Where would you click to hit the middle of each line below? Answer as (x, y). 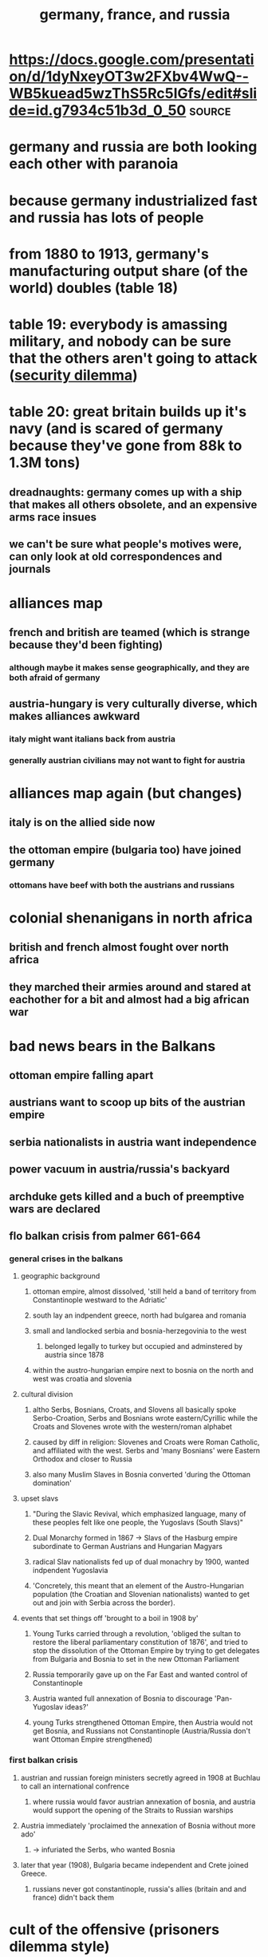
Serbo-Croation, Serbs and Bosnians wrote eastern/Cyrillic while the (145, 1418)
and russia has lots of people (106, 217)
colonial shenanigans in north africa (131, 917)
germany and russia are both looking (133, 147)
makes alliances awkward (75, 716)
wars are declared (55, 1209)
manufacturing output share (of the (128, 271)
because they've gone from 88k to (126, 446)
